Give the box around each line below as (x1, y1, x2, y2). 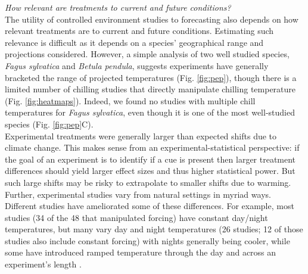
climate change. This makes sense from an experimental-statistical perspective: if (5, 141, 300, 154)
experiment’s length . (5, 258, 82, 270)
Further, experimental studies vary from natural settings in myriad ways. (5, 188, 271, 200)
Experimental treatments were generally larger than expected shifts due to (5, 129, 277, 142)
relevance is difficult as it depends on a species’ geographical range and (5, 36, 264, 48)
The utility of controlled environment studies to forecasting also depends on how (5, 13, 298, 25)
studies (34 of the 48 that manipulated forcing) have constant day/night (5, 211, 268, 223)
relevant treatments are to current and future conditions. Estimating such (5, 24, 274, 37)
